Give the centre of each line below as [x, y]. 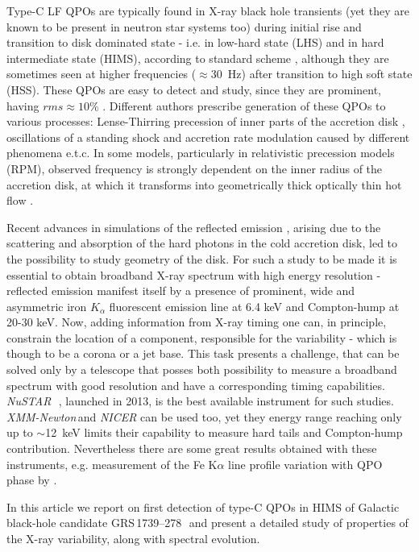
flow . [20, 200]
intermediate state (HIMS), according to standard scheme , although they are [198, 58]
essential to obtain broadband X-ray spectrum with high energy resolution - [194, 274]
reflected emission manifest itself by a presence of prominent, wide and [181, 291]
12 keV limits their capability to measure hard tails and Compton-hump [224, 432]
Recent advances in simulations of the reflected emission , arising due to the [194, 227]
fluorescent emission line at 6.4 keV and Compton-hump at [254, 306]
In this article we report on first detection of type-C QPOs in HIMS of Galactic [203, 506]
